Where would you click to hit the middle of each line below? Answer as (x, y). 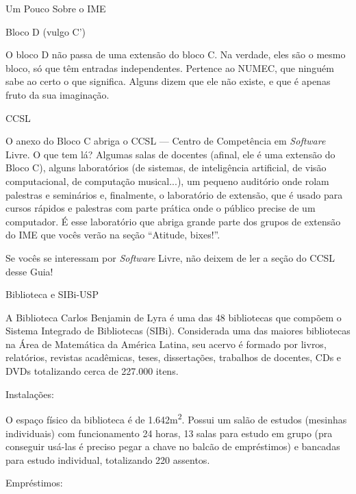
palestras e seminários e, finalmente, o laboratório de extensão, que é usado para (174, 194)
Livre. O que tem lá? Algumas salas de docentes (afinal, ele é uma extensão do (170, 154)
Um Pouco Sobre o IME (56, 8)
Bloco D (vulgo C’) (46, 31)
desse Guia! (29, 271)
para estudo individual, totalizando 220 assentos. (108, 459)
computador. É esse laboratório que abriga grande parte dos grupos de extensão (173, 221)
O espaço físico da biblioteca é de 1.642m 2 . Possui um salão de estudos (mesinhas (176, 418)
